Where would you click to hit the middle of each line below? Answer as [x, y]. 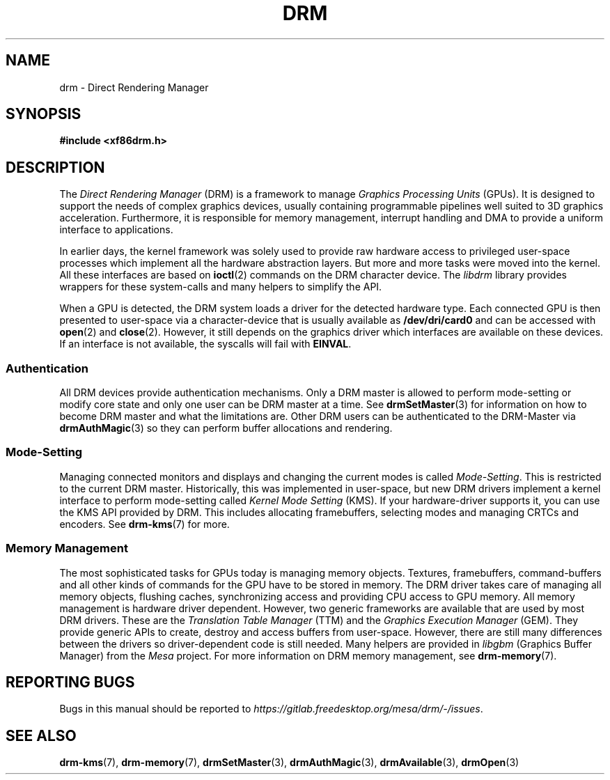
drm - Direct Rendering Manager [134, 87]
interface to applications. [116, 230]
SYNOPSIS [44, 114]
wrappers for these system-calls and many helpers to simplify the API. [221, 287]
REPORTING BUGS [70, 682]
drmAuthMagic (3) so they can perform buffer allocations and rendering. [226, 428]
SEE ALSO [41, 735]
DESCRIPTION [55, 167]
